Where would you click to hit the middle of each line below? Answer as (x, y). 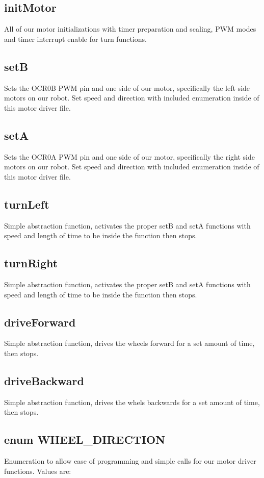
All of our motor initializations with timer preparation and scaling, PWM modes (130, 29)
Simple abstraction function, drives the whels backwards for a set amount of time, (132, 402)
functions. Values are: (38, 471)
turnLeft (27, 204)
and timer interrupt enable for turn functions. (75, 39)
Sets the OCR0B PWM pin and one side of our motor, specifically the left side (127, 87)
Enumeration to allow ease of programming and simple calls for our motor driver (130, 461)
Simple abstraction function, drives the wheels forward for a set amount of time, (129, 343)
